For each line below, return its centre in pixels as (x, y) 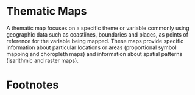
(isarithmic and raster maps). (43, 60)
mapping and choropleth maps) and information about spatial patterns (94, 54)
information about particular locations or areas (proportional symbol (91, 47)
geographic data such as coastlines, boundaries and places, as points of (97, 34)
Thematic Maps (47, 11)
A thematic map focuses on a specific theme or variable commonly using (98, 28)
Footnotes (33, 85)
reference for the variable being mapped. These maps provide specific (95, 41)
